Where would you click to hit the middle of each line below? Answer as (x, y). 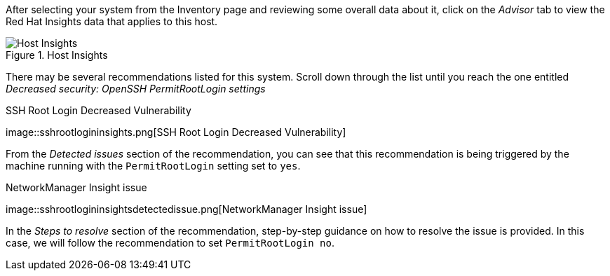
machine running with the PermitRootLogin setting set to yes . (153, 166)
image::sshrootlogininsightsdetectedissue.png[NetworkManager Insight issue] (187, 209)
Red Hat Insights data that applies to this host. (112, 21)
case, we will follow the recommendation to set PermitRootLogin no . (170, 243)
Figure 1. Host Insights (57, 55)
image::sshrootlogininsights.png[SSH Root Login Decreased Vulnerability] (176, 132)
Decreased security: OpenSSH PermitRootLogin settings (136, 89)
